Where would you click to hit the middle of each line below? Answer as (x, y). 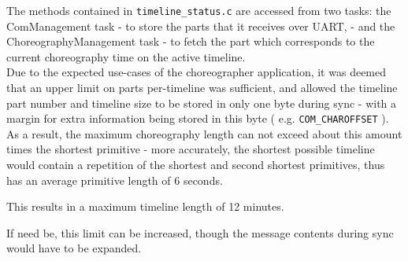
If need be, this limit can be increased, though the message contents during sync (200, 232)
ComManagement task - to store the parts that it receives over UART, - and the (201, 26)
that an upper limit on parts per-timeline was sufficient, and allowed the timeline (202, 88)
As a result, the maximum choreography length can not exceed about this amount (204, 133)
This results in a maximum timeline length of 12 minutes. (145, 206)
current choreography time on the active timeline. (126, 56)
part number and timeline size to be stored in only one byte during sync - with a (202, 103)
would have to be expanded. (74, 248)
